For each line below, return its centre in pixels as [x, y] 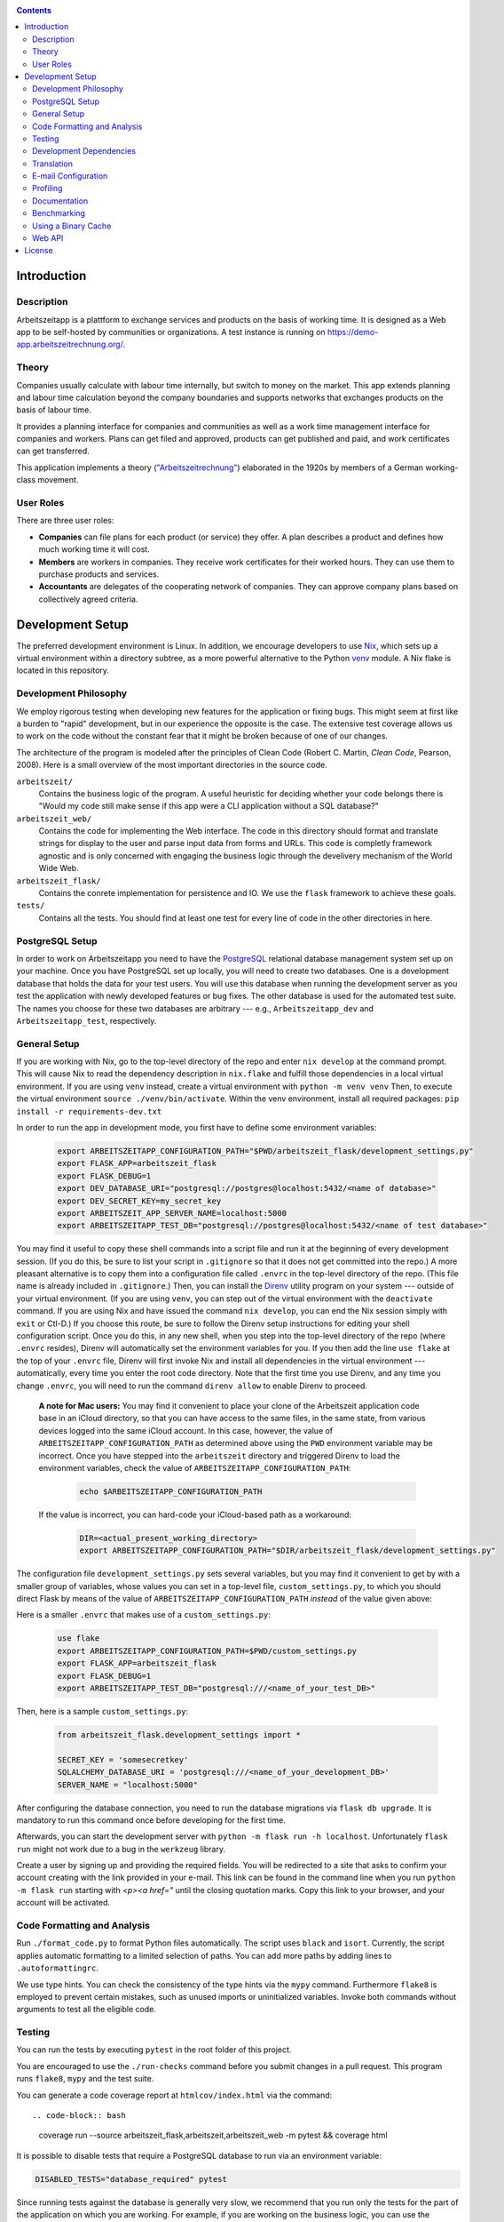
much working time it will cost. [94, 549]
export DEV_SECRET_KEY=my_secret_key [139, 1201]
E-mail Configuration [70, 176]
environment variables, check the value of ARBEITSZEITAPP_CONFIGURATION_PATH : [195, 1467]
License [39, 251]
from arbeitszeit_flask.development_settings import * [179, 1734]
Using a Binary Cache [72, 226]
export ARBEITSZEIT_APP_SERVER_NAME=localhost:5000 [172, 1213]
